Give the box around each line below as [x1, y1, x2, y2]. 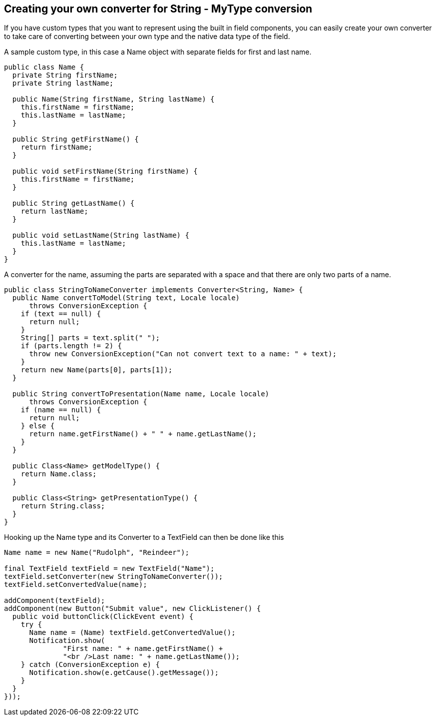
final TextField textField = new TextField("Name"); [4, 564, 215, 573]
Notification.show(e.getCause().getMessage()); [29, 668, 219, 677]
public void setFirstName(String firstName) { [12, 167, 198, 176]
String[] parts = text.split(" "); [20, 334, 160, 342]
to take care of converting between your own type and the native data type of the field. [4, 32, 290, 41]
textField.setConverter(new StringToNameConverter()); [4, 572, 223, 581]
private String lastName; [12, 79, 114, 88]
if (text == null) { [20, 310, 101, 318]
